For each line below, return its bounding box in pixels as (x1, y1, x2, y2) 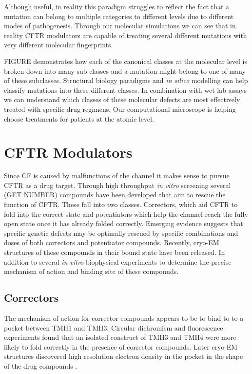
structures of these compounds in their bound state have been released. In (4, 247, 225, 257)
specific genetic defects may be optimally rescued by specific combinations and (4, 228, 238, 238)
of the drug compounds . (4, 360, 78, 371)
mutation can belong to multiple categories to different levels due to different (4, 11, 234, 21)
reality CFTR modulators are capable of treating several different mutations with (4, 30, 247, 40)
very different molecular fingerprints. (4, 40, 113, 50)
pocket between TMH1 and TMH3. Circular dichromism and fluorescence (4, 322, 223, 332)
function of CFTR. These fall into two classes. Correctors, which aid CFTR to (4, 199, 238, 209)
